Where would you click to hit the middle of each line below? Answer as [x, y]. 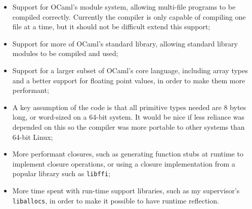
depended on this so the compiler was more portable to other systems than [129, 126]
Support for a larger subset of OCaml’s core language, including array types [130, 70]
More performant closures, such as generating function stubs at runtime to [128, 154]
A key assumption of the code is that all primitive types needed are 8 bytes [129, 107]
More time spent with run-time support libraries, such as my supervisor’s [126, 190]
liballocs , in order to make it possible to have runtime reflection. [116, 200]
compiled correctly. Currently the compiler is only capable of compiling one [129, 16]
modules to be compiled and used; [65, 53]
